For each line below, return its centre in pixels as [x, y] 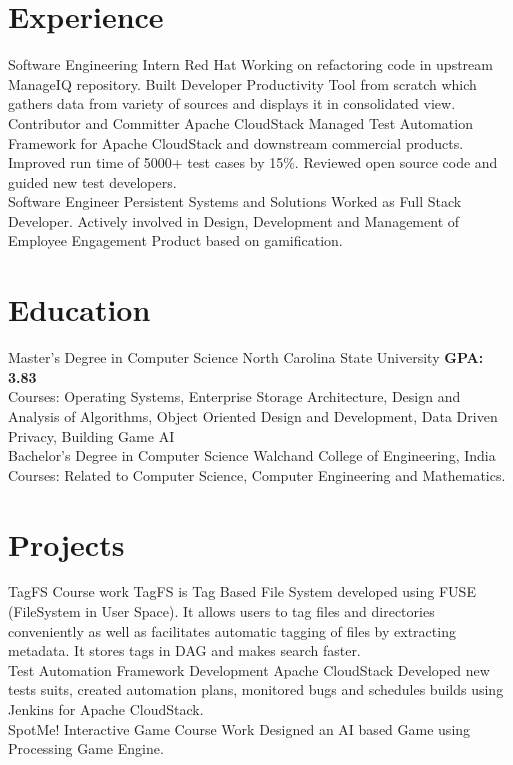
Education [79, 309]
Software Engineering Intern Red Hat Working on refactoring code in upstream [250, 64]
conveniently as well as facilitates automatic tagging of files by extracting [232, 630]
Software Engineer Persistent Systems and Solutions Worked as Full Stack [235, 201]
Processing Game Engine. [86, 748]
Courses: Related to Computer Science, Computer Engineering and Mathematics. [257, 474]
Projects [66, 543]
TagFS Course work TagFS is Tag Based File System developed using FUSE [242, 591]
